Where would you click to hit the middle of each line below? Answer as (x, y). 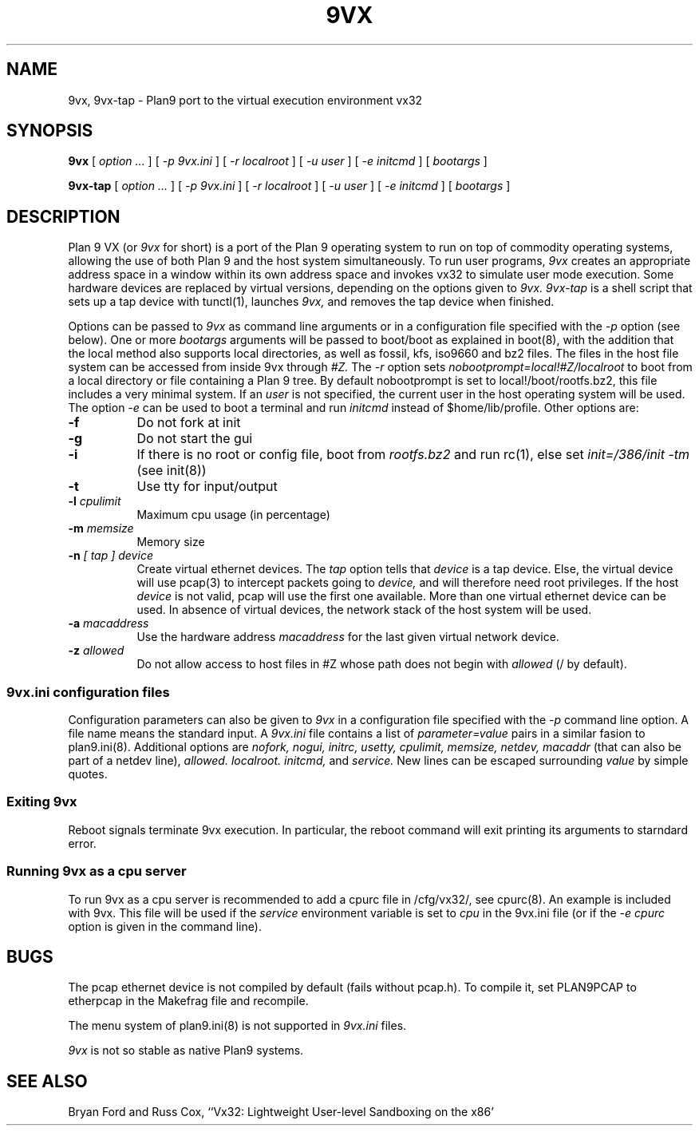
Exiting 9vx (42, 802)
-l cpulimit (95, 501)
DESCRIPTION (63, 216)
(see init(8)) (172, 471)
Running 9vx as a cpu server (97, 871)
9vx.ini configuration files (88, 692)
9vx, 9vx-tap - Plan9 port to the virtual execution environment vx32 (245, 100)
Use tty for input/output (207, 487)
